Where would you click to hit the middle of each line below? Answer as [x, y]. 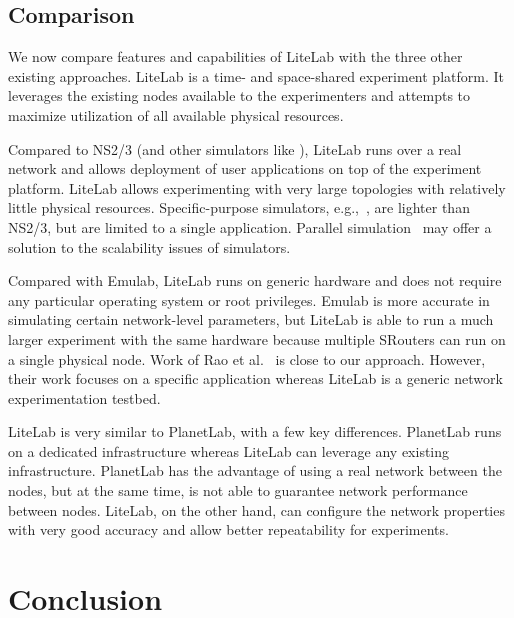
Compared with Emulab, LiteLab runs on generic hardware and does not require [255, 280]
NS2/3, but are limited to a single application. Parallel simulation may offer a [250, 226]
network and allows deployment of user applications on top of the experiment [245, 168]
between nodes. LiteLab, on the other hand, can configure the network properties [256, 509]
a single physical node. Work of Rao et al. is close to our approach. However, [247, 358]
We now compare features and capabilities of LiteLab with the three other [235, 56]
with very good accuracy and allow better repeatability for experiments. [228, 529]
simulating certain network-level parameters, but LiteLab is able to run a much [251, 319]
